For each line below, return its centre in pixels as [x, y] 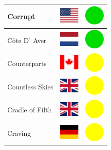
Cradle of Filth [30, 110]
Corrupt [21, 16]
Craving [19, 133]
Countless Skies [30, 86]
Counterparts [27, 63]
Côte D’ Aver [27, 40]
